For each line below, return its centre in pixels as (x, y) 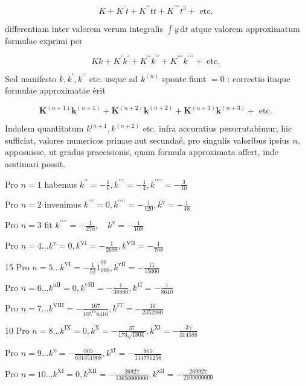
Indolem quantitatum (44, 128)
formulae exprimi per (44, 40)
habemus (61, 184)
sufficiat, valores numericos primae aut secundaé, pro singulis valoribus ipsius (147, 140)
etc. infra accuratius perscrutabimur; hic (217, 128)
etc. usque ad (114, 78)
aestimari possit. (35, 164)
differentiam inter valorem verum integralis (84, 28)
